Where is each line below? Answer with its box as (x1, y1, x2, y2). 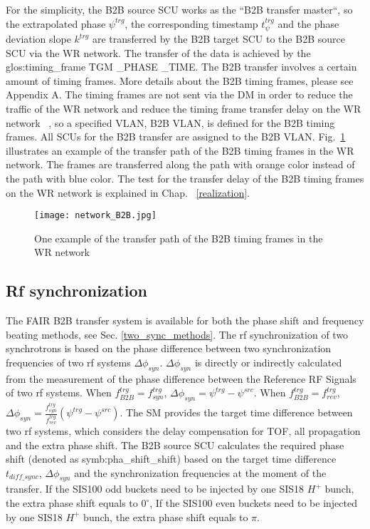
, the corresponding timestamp (125, 16, 258, 31)
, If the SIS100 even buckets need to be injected (149, 495, 357, 510)
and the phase (277, 16, 339, 31)
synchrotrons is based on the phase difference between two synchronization (6, 341, 332, 356)
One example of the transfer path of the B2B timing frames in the (34, 230, 323, 245)
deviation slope (6, 31, 71, 46)
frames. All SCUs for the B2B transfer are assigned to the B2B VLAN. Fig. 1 (6, 129, 346, 144)
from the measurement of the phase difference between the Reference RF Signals (6, 371, 356, 386)
